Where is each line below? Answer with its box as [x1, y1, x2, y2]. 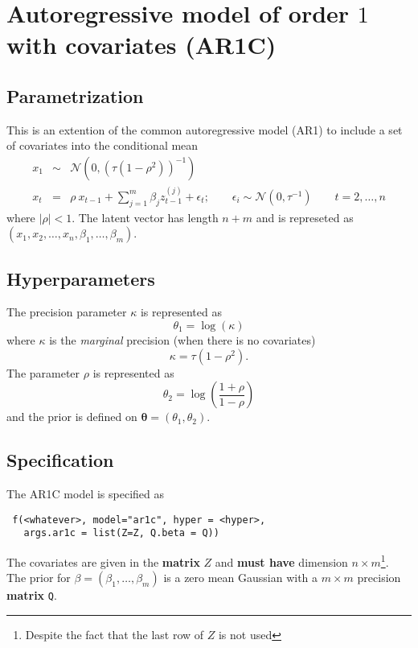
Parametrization [6, 83, 144, 108]
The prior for [6, 569, 71, 586]
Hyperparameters [6, 266, 155, 291]
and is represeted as [256, 208, 354, 225]
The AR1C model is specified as [6, 485, 164, 501]
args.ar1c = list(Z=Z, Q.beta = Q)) [23, 527, 219, 539]
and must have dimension [215, 553, 348, 570]
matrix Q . [6, 587, 57, 604]
